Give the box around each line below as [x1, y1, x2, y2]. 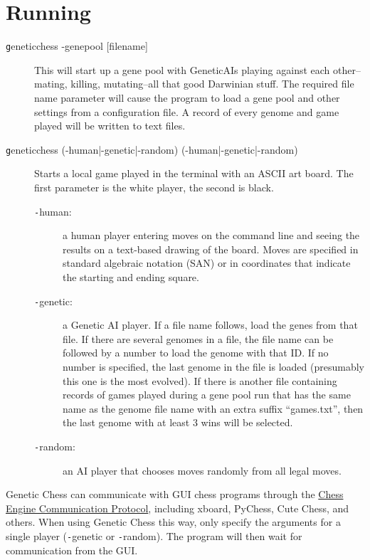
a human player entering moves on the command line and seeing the [63, 228, 360, 243]
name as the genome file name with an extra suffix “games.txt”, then [63, 401, 364, 416]
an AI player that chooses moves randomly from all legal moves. [63, 463, 342, 477]
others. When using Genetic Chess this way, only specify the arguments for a [6, 514, 341, 529]
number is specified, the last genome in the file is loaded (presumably [63, 359, 364, 374]
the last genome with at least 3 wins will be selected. [63, 415, 293, 430]
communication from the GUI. [6, 542, 138, 557]
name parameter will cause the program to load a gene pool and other [34, 90, 340, 105]
